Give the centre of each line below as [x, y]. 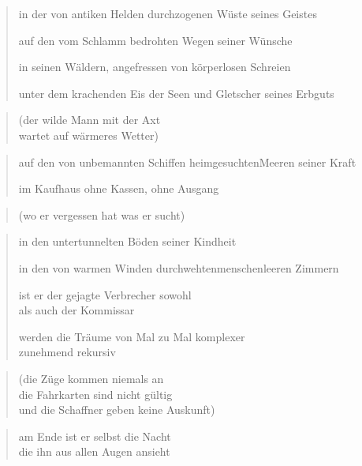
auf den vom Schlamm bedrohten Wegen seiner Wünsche [155, 40]
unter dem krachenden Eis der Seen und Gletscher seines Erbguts [176, 93]
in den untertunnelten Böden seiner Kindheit [127, 241]
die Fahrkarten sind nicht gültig [95, 394]
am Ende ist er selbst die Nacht [95, 436]
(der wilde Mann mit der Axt [90, 120]
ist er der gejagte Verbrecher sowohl [105, 294]
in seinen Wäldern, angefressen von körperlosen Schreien [155, 67]
